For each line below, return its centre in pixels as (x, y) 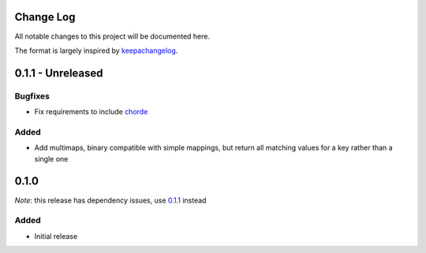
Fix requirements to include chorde (91, 112)
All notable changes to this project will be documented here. (112, 36)
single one (51, 158)
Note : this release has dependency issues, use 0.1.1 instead (110, 200)
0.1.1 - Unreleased (59, 73)
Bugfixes (32, 96)
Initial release (56, 236)
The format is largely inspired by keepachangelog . (96, 50)
